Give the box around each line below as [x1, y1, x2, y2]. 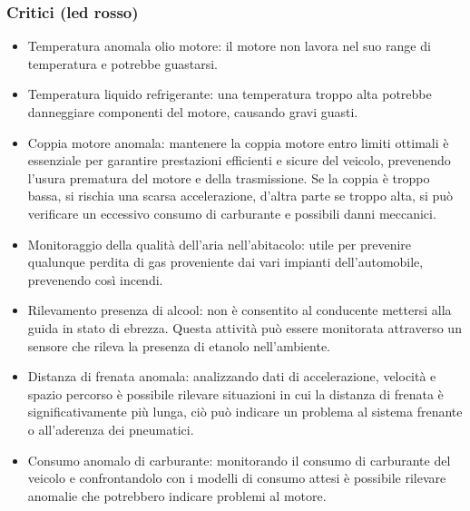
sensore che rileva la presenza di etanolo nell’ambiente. [27, 336, 330, 355]
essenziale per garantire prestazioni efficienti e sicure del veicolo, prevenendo [27, 151, 451, 170]
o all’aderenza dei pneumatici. [27, 419, 194, 438]
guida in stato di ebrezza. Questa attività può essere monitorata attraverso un [27, 318, 462, 337]
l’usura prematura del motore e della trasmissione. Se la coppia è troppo [27, 168, 430, 187]
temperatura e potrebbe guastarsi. [27, 54, 218, 73]
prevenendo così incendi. [27, 270, 163, 289]
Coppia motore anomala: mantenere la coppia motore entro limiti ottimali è [27, 133, 449, 152]
